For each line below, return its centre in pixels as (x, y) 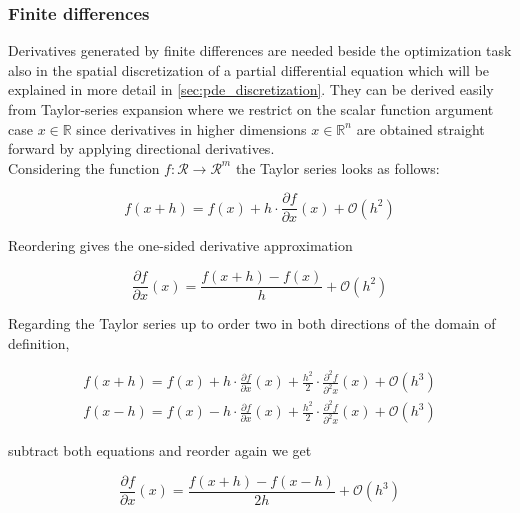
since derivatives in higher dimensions (191, 128)
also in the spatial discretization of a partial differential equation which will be (249, 69)
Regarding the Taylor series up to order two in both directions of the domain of (252, 323)
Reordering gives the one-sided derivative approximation (180, 245)
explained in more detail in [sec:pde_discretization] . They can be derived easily (251, 89)
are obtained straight (420, 128)
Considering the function (84, 167)
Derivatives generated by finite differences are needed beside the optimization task (260, 50)
